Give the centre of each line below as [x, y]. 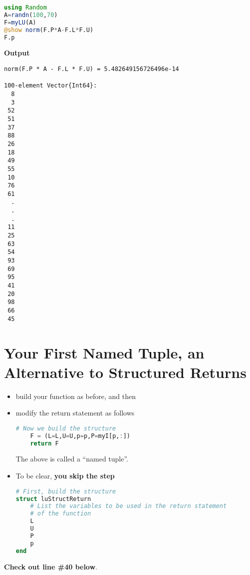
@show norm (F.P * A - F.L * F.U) [49, 30]
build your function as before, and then [76, 396]
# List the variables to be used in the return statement [128, 506]
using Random [25, 7]
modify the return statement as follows [75, 413]
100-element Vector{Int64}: [51, 86]
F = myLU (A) [20, 22]
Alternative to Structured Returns [125, 372]
